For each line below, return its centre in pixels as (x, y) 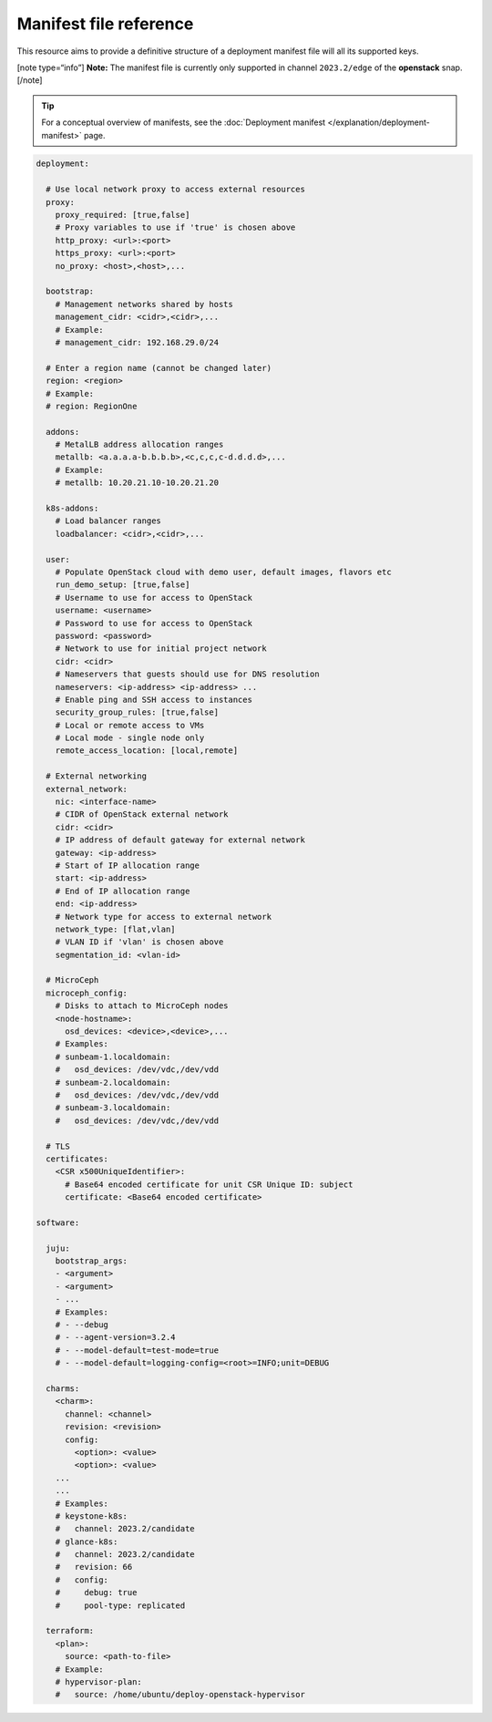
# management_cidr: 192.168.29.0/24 (137, 342)
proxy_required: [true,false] (123, 215)
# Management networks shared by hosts (144, 304)
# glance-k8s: (87, 1542)
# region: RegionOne (92, 406)
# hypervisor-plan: (99, 1681)
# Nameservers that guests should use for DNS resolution (187, 674)
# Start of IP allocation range (128, 865)
